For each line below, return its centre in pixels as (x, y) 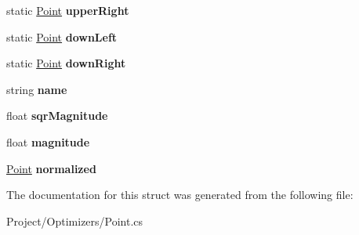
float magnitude (48, 141)
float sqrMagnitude (57, 116)
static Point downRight (66, 63)
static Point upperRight (68, 10)
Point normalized (51, 168)
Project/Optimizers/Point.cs (75, 221)
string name (37, 89)
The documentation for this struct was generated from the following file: (180, 195)
